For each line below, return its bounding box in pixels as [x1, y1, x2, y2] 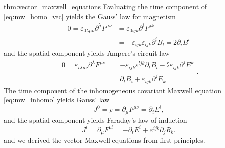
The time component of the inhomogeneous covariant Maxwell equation [4, 85, 221, 95]
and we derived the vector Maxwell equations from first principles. [4, 135, 205, 145]
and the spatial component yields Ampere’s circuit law [4, 48, 169, 58]
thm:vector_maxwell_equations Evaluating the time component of [4, 1, 207, 11]
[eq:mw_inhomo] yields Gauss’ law [4, 95, 110, 105]
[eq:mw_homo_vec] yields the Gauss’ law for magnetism [4, 11, 176, 21]
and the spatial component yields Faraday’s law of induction [4, 114, 187, 125]
